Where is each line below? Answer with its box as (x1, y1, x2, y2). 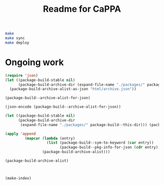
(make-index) (5, 176, 32, 181)
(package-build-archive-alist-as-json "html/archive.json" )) (9, 87, 137, 92)
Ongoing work (5, 57, 64, 68)
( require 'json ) (5, 73, 38, 78)
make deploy (5, 40, 29, 45)
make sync (5, 36, 25, 41)
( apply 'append (5, 131, 36, 136)
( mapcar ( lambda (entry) (24, 136, 76, 141)
